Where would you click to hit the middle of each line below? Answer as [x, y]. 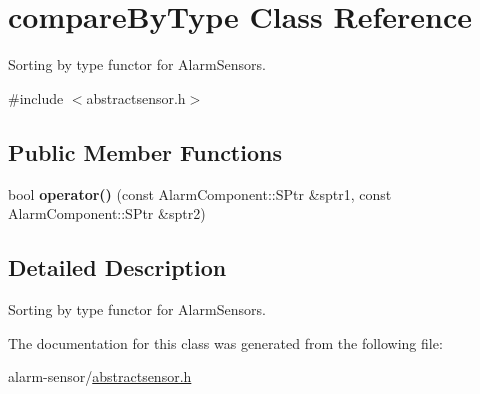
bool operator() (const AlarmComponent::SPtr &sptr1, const [200, 193]
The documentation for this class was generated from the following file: [225, 342]
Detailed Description [117, 267]
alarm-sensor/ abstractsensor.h [100, 376]
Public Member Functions [145, 151]
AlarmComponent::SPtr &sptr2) [107, 213]
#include [36, 97]
